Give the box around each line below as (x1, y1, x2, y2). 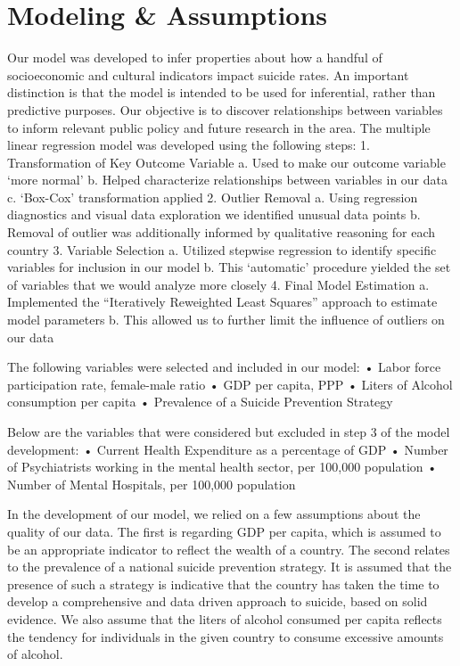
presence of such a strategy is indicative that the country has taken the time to (7, 574, 439, 593)
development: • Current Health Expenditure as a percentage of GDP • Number (7, 440, 448, 458)
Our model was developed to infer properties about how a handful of (7, 48, 382, 67)
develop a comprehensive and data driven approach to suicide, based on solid (7, 592, 428, 611)
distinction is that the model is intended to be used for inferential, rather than (7, 83, 436, 102)
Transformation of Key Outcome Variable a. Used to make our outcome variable (7, 152, 446, 171)
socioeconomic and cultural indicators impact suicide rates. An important (7, 65, 409, 84)
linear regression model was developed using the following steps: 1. (7, 136, 370, 154)
